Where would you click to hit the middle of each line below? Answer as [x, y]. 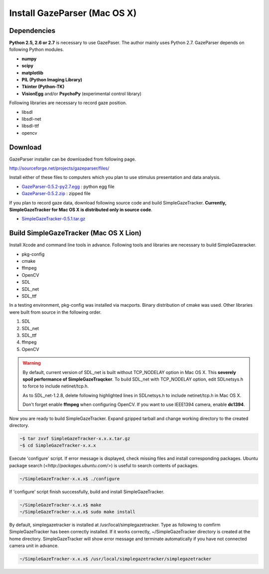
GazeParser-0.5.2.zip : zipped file [56, 193]
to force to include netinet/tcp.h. [56, 386]
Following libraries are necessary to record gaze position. [68, 103]
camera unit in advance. [34, 546]
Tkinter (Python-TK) [43, 87]
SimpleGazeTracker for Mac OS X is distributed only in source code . [81, 210]
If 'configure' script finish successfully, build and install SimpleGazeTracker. [87, 492]
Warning [32, 363]
